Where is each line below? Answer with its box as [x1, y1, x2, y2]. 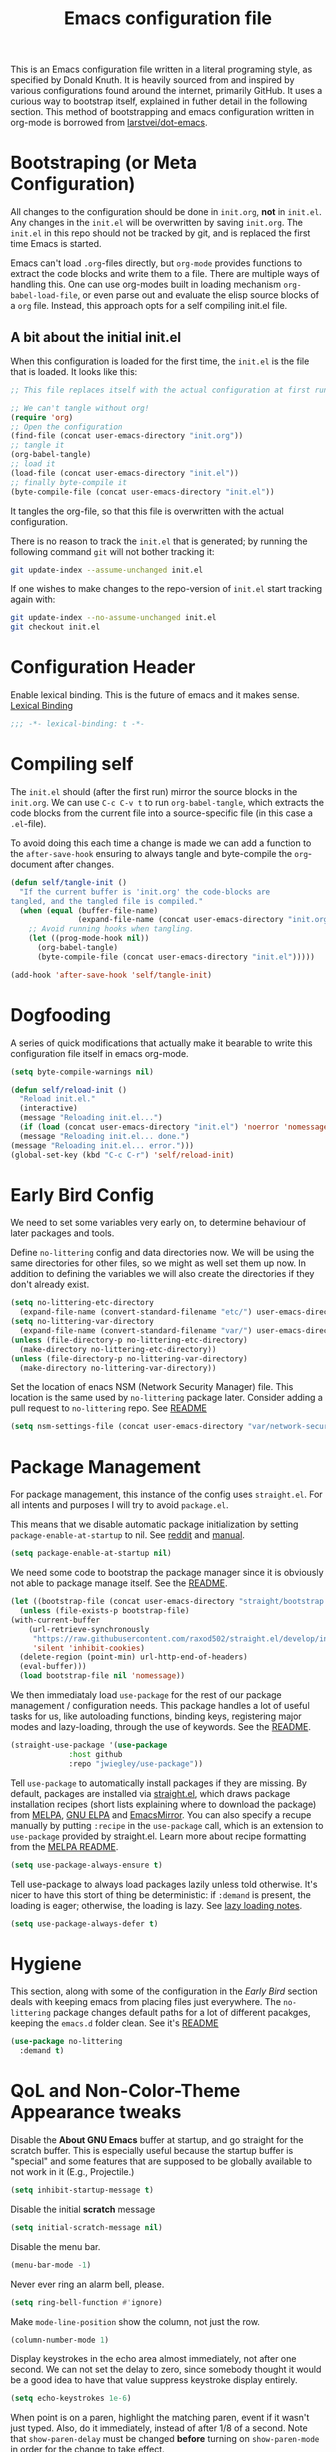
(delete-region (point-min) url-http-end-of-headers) [19, 1652, 248, 1662]
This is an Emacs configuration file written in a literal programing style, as [10, 63, 313, 76]
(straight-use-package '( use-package [10, 1740, 168, 1750]
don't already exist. [10, 1278, 90, 1291]
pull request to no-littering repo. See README [10, 1402, 207, 1414]
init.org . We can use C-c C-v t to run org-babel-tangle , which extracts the [10, 796, 325, 808]
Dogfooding [10, 1003, 112, 1026]
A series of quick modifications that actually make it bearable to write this [10, 1037, 313, 1049]
